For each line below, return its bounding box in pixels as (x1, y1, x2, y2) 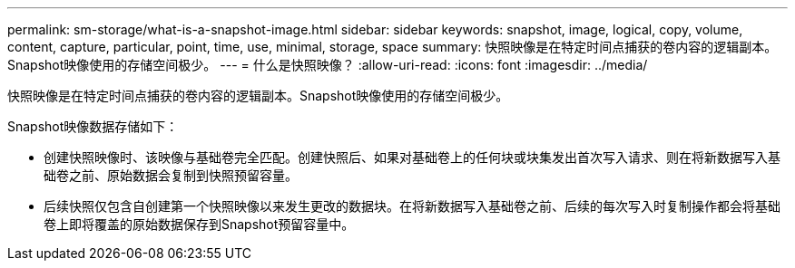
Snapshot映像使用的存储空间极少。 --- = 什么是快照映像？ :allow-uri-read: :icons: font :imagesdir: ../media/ (7, 57, 648, 72)
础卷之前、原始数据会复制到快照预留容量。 (44, 167, 298, 183)
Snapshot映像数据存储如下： (7, 119, 179, 134)
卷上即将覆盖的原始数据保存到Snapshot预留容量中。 (44, 216, 355, 232)
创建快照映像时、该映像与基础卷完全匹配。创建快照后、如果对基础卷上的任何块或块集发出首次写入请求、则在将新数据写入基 (44, 149, 780, 165)
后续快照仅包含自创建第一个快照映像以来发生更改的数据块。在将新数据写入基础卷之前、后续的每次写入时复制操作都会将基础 (44, 198, 780, 214)
